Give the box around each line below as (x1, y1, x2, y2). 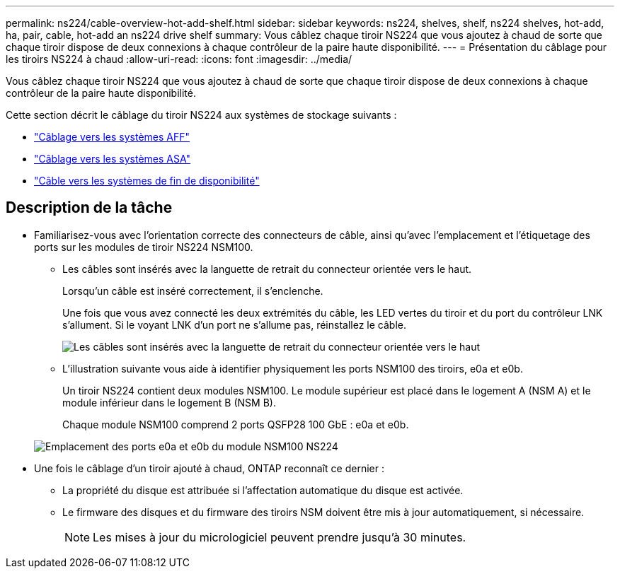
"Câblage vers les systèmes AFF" (34, 131, 190, 143)
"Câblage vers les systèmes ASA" (34, 153, 191, 165)
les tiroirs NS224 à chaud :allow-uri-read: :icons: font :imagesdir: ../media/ (6, 53, 352, 65)
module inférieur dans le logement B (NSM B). (62, 396, 276, 409)
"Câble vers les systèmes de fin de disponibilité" (34, 175, 260, 187)
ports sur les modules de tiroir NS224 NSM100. (34, 240, 253, 253)
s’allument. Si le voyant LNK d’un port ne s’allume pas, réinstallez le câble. (62, 318, 406, 331)
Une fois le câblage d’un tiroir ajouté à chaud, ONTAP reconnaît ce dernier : (34, 462, 384, 474)
